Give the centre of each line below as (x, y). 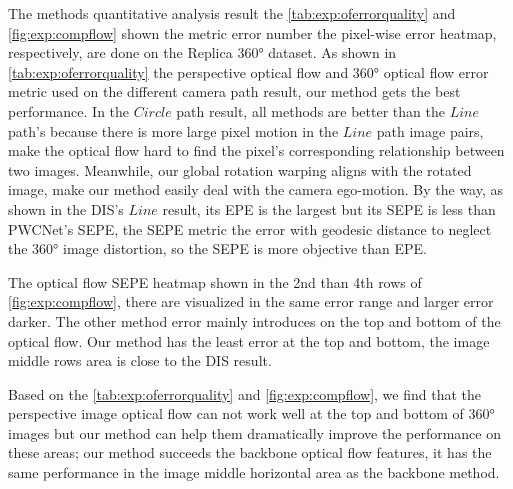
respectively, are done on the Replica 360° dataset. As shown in (202, 52)
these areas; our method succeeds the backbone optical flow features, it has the (250, 452)
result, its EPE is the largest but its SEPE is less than (329, 208)
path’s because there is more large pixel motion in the (173, 130)
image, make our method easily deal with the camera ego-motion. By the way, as (256, 189)
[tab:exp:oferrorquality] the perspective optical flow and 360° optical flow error (248, 71)
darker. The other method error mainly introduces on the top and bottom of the (254, 320)
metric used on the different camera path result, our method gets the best (234, 91)
